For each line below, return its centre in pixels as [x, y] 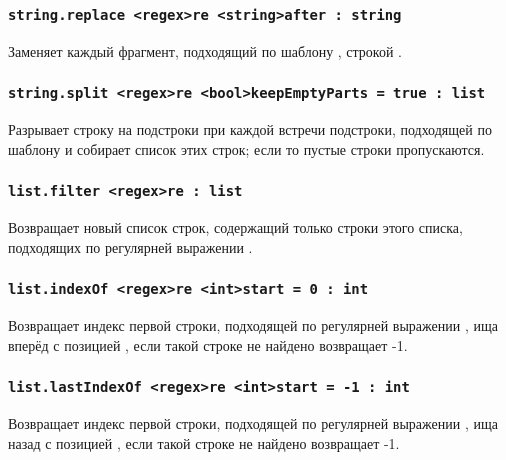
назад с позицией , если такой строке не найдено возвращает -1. [204, 442]
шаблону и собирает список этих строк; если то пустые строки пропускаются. [246, 148]
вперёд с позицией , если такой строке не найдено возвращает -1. [208, 344]
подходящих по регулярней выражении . [130, 246]
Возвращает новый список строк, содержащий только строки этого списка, [235, 227]
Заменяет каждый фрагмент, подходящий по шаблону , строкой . [205, 50]
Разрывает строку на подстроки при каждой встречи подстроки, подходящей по [250, 129]
